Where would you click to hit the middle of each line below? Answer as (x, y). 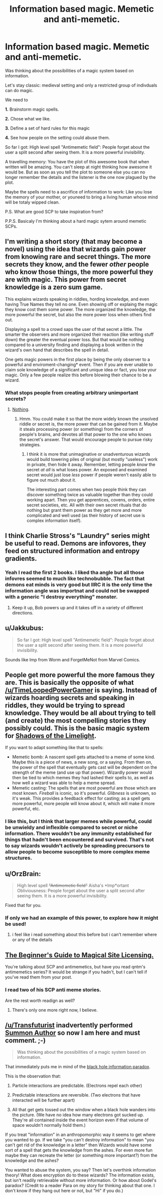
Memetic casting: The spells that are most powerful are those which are (84, 788)
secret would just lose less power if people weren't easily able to (91, 475)
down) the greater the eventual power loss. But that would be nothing (75, 339)
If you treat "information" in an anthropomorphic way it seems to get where (80, 1135)
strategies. (30, 445)
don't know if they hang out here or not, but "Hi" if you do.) (64, 1191)
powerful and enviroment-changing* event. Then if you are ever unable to (79, 365)
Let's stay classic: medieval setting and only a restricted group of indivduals (81, 85)
